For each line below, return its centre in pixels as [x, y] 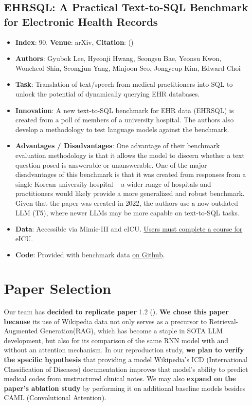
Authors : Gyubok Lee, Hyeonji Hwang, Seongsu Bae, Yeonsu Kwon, [118, 58]
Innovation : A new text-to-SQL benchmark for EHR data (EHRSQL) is [125, 110]
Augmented [21, 331]
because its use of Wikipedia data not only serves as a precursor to [106, 321]
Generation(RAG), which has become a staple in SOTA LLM [131, 331]
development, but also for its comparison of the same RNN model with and [116, 340]
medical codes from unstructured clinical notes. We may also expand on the [120, 378]
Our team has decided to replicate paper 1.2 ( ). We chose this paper [117, 311]
